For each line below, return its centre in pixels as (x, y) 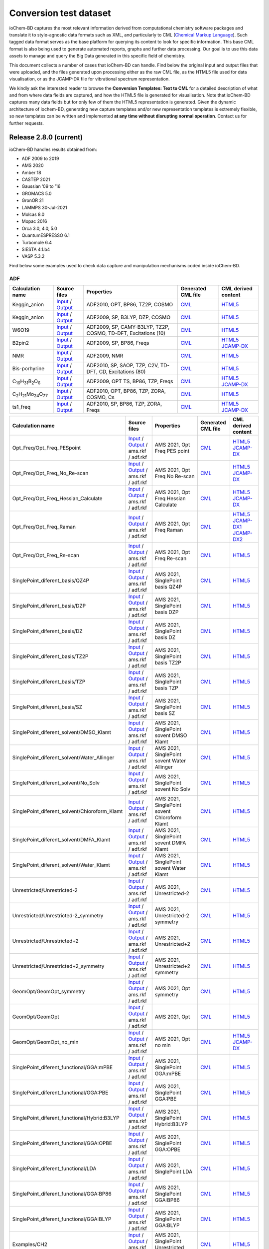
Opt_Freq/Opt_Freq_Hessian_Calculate (57, 498)
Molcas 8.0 (33, 214)
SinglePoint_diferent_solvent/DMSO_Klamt (62, 732)
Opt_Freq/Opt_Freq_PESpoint (47, 448)
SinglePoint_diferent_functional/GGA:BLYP (62, 1219)
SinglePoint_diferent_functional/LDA (54, 1168)
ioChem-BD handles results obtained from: (53, 149)
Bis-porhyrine (28, 368)
